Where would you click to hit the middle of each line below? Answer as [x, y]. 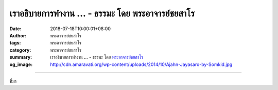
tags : [15, 43]
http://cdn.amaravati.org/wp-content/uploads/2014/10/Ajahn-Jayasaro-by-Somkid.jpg [141, 64]
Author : [18, 35]
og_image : [21, 64]
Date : [15, 29]
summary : [21, 57]
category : [20, 50]
